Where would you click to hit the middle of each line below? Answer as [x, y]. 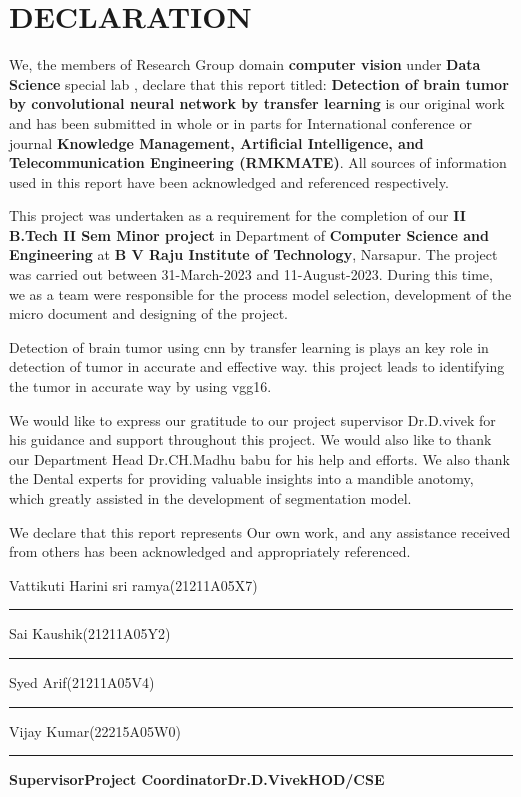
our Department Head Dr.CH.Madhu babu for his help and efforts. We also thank [259, 458]
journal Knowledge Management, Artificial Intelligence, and [216, 142]
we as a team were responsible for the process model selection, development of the [260, 293]
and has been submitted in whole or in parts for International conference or [240, 122]
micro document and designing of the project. [149, 313]
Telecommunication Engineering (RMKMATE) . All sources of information [258, 162]
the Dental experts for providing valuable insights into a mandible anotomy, [241, 478]
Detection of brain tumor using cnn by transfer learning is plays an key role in [249, 346]
